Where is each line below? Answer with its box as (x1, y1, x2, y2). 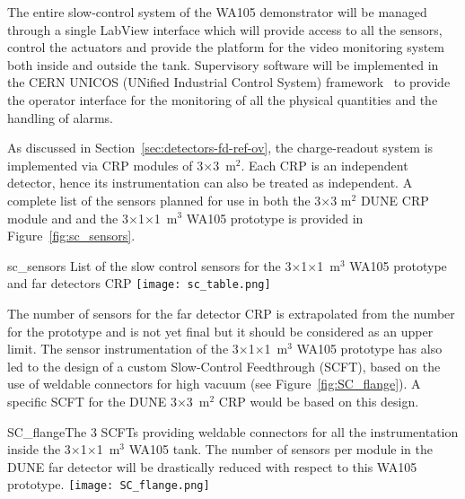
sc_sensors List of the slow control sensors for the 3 (7, 256, 292, 275)
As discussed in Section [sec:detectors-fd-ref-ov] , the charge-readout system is (7, 138, 434, 157)
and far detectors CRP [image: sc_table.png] (7, 274, 271, 293)
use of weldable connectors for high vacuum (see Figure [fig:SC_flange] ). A (7, 374, 421, 393)
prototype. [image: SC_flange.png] (7, 475, 210, 494)
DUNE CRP (360, 190, 429, 209)
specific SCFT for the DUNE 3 (7, 391, 177, 410)
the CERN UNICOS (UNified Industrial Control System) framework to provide (7, 73, 451, 92)
